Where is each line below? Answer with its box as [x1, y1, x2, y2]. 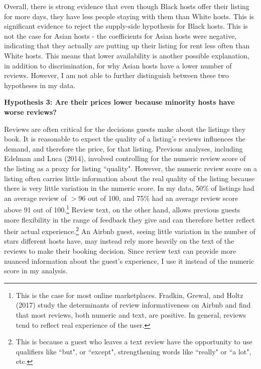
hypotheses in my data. [4, 80, 76, 90]
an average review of [4, 192, 67, 203]
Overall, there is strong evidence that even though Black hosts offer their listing [4, 1, 249, 11]
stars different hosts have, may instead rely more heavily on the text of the [4, 236, 234, 246]
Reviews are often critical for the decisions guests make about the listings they [4, 123, 246, 134]
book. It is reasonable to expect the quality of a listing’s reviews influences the [4, 133, 245, 144]
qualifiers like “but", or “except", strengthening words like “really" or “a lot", [16, 346, 251, 356]
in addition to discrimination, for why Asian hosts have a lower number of [4, 60, 232, 70]
